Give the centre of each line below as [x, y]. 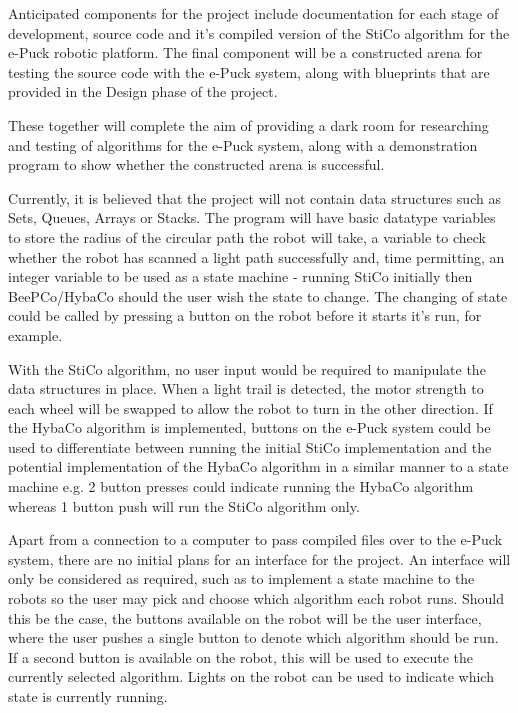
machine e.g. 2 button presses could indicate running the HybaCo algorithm [241, 486]
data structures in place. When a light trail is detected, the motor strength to [246, 388]
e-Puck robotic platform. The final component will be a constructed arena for [245, 52]
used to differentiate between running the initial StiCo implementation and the [250, 446]
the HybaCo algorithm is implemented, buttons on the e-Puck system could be [249, 427]
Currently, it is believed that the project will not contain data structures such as [254, 197]
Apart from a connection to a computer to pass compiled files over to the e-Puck [255, 539]
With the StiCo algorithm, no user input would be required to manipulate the [247, 368]
